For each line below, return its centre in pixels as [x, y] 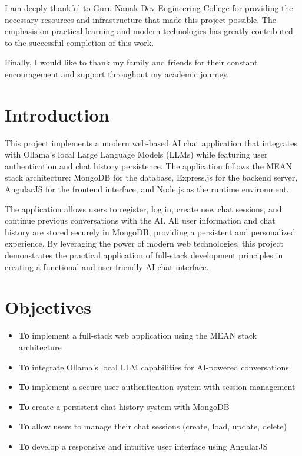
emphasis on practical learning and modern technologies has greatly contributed [149, 31]
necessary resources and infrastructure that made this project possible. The [140, 19]
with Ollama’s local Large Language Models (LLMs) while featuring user [136, 154]
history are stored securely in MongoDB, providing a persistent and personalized [150, 232]
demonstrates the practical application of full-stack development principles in [144, 255]
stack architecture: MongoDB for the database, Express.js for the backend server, [151, 177]
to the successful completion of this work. [79, 42]
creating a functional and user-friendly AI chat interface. [107, 266]
